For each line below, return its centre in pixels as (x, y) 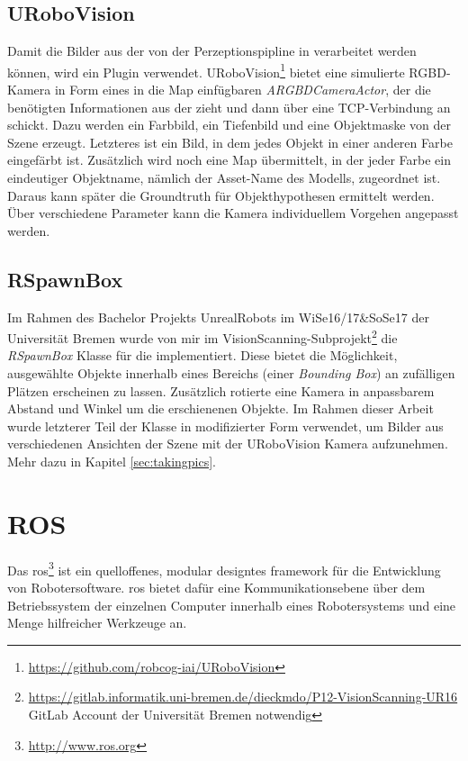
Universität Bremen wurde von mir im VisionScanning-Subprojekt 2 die (202, 336)
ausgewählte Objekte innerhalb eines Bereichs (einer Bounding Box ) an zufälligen (231, 373)
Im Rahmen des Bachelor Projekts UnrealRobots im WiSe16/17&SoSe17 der (218, 317)
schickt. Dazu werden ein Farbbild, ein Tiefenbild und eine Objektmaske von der (229, 125)
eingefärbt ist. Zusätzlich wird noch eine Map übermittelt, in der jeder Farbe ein (229, 160)
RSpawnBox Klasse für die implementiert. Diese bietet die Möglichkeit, (202, 355)
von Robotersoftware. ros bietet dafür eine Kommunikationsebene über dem (216, 587)
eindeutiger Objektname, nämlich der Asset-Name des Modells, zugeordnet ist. (224, 178)
